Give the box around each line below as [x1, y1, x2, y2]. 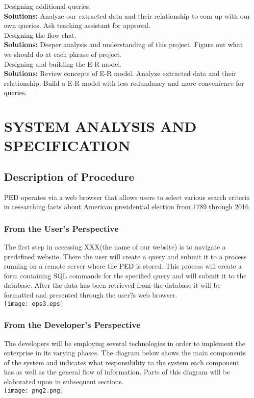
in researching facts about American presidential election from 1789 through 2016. [4, 201, 251, 212]
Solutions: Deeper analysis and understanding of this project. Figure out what [4, 39, 243, 50]
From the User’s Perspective [4, 222, 119, 234]
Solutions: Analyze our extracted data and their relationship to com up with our [4, 10, 251, 21]
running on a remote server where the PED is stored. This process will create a [4, 261, 242, 271]
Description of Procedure [4, 169, 134, 184]
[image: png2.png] [4, 387, 64, 394]
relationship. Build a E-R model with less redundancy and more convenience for [4, 77, 244, 88]
